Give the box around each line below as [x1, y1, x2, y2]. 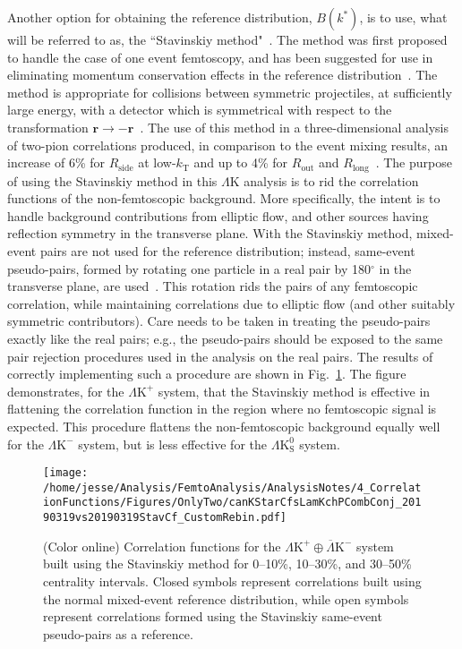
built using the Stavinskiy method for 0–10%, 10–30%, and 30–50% [43, 554, 412, 573]
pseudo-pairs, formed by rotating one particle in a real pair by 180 [7, 259, 372, 278]
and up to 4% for [193, 153, 288, 172]
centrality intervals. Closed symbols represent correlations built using [43, 571, 422, 590]
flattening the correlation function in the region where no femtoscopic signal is [7, 399, 437, 418]
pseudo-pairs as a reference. [43, 624, 193, 643]
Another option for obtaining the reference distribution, [7, 8, 312, 26]
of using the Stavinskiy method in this [7, 171, 218, 190]
